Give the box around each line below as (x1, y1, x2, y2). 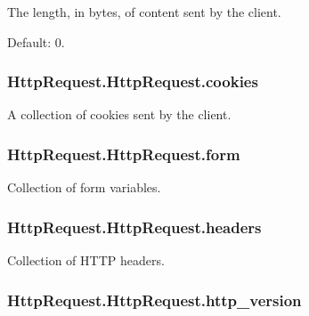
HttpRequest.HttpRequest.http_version (7, 288, 302, 311)
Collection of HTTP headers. (7, 251, 165, 270)
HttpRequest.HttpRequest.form (7, 142, 240, 165)
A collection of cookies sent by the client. (7, 105, 232, 124)
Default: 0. (7, 32, 65, 51)
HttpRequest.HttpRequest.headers (7, 215, 262, 238)
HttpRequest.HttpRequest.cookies (7, 70, 258, 93)
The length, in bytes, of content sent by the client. (7, 3, 281, 20)
